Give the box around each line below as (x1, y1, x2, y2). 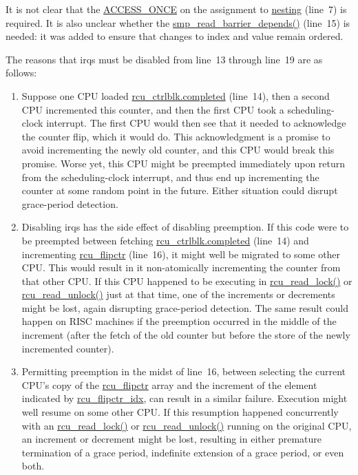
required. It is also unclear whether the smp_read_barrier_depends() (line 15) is (6, 15, 350, 30)
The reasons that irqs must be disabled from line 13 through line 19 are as (6, 52, 323, 66)
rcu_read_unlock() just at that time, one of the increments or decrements (21, 287, 335, 302)
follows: (6, 65, 37, 80)
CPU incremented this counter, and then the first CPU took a (21, 102, 284, 116)
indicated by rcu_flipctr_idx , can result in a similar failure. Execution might (21, 391, 348, 405)
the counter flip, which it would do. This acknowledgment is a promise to (21, 129, 330, 143)
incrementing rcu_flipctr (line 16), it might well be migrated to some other (21, 246, 341, 261)
